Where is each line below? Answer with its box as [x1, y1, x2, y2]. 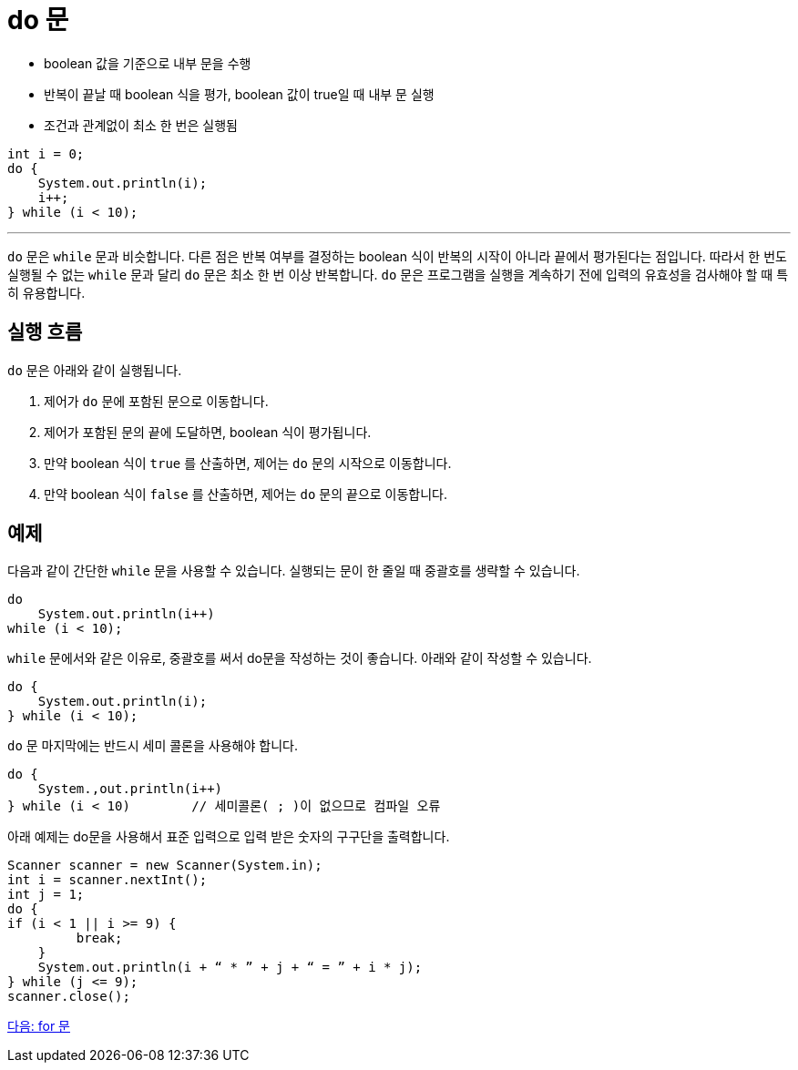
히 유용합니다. [7, 284, 86, 301]
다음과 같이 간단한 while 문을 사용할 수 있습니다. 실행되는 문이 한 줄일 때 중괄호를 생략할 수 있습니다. [7, 563, 580, 579]
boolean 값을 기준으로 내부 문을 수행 [44, 55, 251, 71]
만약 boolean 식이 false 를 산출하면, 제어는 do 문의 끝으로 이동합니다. [44, 485, 448, 502]
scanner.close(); [7, 989, 130, 1004]
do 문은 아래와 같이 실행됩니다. [7, 362, 182, 378]
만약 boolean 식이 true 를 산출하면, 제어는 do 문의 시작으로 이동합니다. [44, 454, 452, 471]
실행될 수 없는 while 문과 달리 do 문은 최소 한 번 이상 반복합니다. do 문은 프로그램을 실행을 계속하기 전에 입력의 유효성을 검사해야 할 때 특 [7, 266, 789, 282]
